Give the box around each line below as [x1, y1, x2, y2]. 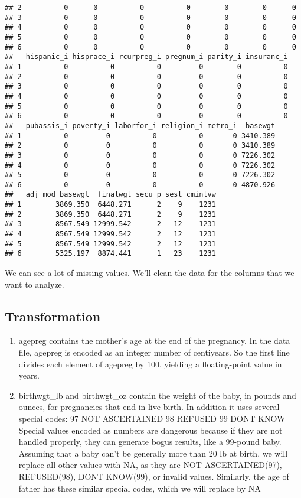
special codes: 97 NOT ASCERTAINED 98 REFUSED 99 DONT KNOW [18, 412, 286, 425]
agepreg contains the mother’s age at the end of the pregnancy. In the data [18, 334, 290, 347]
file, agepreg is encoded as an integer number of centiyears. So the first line [18, 346, 290, 359]
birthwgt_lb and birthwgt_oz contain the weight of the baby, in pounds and [18, 389, 296, 401]
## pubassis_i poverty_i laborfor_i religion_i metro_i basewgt [5, 121, 276, 130]
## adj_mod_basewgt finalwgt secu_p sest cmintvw [5, 190, 216, 199]
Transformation [5, 307, 101, 325]
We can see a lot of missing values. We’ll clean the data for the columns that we [5, 266, 295, 279]
